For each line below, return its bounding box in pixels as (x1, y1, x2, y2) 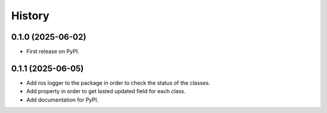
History (11, 9, 50, 22)
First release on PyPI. (26, 48, 80, 55)
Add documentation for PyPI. (26, 96, 99, 103)
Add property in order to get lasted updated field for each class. (26, 88, 186, 95)
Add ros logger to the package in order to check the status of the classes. (26, 79, 211, 87)
